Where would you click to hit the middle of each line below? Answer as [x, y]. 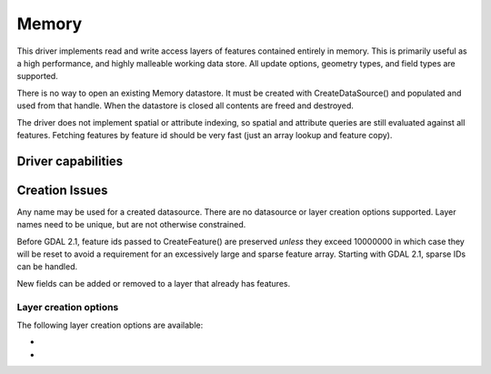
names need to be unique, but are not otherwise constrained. [131, 225]
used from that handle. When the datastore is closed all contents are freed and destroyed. [185, 106]
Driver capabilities [70, 161]
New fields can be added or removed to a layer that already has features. [154, 283]
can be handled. [47, 267]
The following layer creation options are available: [110, 325]
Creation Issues [62, 190]
